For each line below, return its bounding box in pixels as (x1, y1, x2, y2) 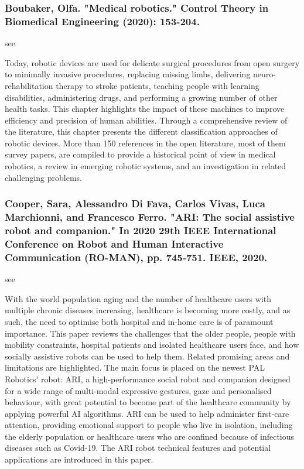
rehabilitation (5, 79, 53, 91)
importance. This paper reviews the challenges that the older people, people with (5, 327, 296, 339)
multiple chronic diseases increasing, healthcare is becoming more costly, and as (5, 304, 291, 316)
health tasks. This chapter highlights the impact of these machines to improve (5, 102, 285, 115)
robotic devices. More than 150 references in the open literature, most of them (5, 136, 286, 149)
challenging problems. (5, 171, 82, 183)
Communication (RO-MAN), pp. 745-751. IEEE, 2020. (5, 249, 268, 264)
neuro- (253, 68, 276, 80)
